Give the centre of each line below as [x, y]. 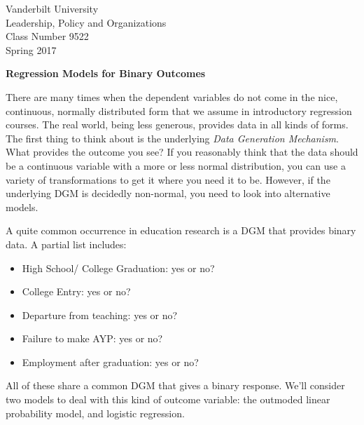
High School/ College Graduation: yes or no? [118, 268]
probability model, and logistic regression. [95, 413]
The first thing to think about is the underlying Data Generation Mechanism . [172, 138]
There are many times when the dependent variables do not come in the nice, [172, 96]
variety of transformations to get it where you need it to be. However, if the [168, 179]
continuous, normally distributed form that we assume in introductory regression [179, 110]
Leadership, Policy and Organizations [86, 22]
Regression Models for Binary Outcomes [106, 73]
